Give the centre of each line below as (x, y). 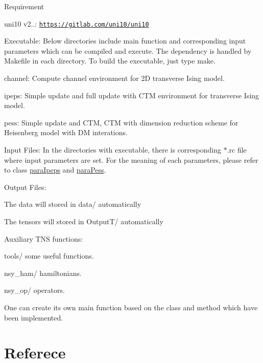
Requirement (24, 6)
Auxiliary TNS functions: (44, 238)
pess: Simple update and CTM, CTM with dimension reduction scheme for (121, 122)
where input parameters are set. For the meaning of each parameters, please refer (131, 159)
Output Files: (25, 187)
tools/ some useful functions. (49, 256)
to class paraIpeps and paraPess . (55, 170)
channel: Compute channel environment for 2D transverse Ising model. (114, 78)
